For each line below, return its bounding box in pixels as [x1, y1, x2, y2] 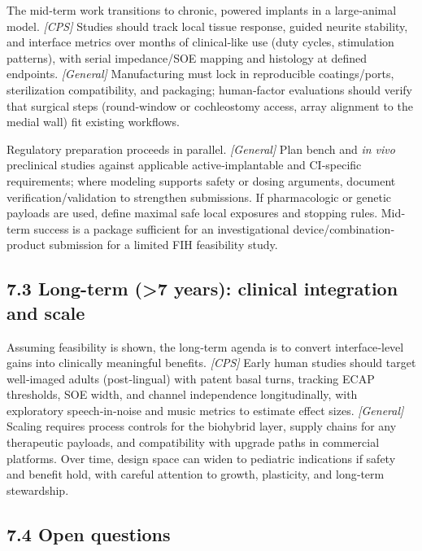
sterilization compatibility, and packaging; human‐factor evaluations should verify [7, 81, 412, 98]
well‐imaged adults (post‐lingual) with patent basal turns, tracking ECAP [7, 370, 375, 387]
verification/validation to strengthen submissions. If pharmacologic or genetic [7, 188, 392, 205]
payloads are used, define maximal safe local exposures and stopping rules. [7, 204, 378, 221]
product [7, 236, 46, 253]
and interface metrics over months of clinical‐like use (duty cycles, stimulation [7, 33, 394, 50]
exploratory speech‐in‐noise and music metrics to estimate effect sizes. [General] [7, 401, 404, 418]
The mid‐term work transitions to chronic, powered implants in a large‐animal [7, 2, 397, 18]
